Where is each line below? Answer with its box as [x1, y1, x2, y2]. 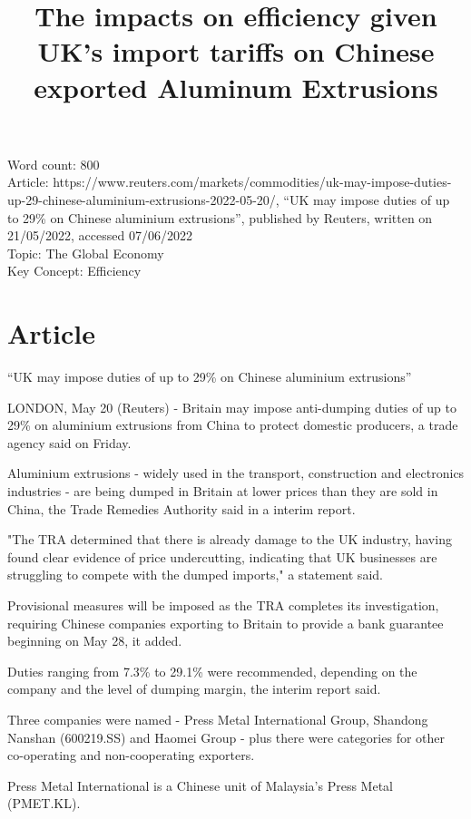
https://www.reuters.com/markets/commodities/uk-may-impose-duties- [53, 172, 452, 191]
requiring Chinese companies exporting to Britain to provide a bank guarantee [7, 613, 444, 632]
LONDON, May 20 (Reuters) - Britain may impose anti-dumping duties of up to [7, 397, 456, 416]
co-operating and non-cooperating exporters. [7, 746, 255, 765]
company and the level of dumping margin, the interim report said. [7, 679, 381, 698]
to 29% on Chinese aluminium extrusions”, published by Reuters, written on [7, 208, 433, 227]
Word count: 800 [7, 154, 100, 173]
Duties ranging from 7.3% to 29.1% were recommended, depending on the [7, 661, 417, 680]
